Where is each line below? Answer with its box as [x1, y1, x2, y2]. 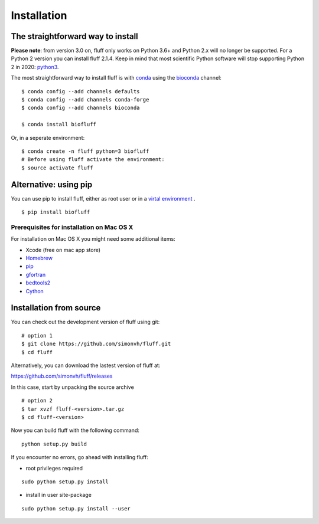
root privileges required [25, 464, 83, 471]
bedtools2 [25, 279, 51, 286]
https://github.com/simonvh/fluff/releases [11, 372, 113, 380]
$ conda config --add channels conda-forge [21, 96, 149, 103]
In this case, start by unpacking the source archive [11, 384, 134, 391]
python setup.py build [21, 440, 87, 447]
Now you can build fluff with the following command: [11, 427, 140, 434]
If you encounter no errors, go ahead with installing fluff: [11, 454, 149, 461]
